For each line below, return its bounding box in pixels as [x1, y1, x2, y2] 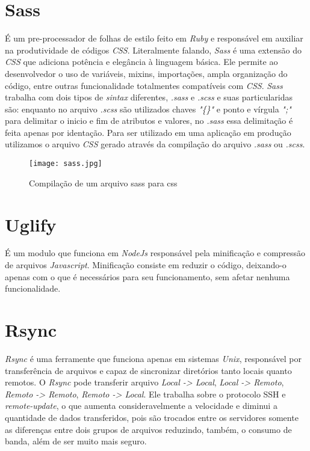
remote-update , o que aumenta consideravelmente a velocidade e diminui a [5, 399, 277, 412]
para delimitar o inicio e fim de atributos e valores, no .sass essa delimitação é [5, 114, 293, 127]
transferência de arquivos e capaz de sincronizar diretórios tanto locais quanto [5, 364, 292, 376]
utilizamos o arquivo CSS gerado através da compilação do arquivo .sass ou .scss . [5, 138, 305, 150]
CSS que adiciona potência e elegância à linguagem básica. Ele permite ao [5, 55, 278, 68]
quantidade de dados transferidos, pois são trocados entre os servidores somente [5, 411, 299, 423]
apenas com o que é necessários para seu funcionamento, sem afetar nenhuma [5, 270, 290, 283]
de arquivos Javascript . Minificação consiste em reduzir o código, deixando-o [5, 259, 287, 271]
